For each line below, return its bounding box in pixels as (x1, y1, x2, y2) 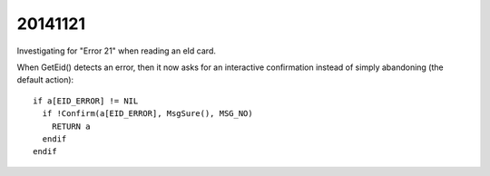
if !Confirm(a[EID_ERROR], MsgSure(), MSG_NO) (42, 109, 253, 119)
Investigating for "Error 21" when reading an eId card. (16, 45, 217, 56)
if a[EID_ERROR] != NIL (33, 95, 139, 106)
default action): (16, 74, 74, 85)
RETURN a (51, 121, 91, 132)
